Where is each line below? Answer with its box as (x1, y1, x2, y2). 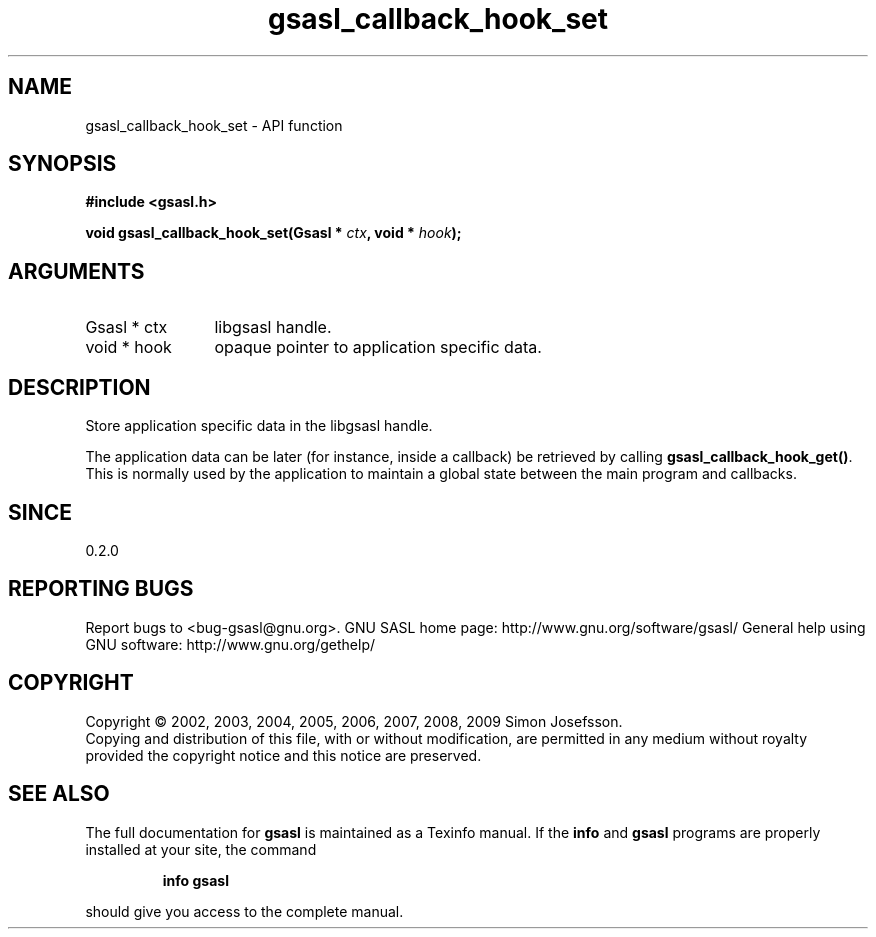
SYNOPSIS (8, 151, 117, 177)
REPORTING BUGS (8, 576, 194, 602)
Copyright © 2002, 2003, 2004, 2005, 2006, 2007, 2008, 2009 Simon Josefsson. (85, 712, 623, 730)
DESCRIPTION (8, 374, 151, 400)
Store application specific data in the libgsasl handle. (85, 417, 433, 435)
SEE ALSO (8, 781, 110, 807)
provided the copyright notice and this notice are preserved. (85, 746, 482, 764)
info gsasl (162, 871, 229, 889)
